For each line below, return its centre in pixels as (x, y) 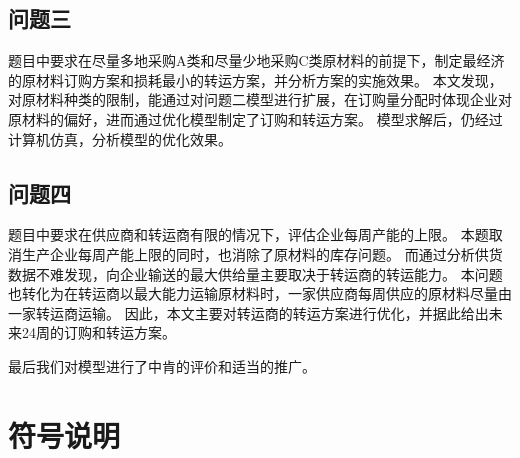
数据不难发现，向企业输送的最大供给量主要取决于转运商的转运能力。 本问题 (255, 273)
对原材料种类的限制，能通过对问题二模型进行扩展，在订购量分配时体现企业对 (260, 99)
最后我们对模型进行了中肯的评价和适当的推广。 (162, 365)
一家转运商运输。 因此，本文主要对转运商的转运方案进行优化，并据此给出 (248, 312)
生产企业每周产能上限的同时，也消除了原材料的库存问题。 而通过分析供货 (262, 253)
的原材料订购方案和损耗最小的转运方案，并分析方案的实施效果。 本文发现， (255, 79)
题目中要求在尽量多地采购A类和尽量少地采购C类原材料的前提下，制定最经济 (256, 60)
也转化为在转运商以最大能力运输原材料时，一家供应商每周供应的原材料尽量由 (260, 293)
